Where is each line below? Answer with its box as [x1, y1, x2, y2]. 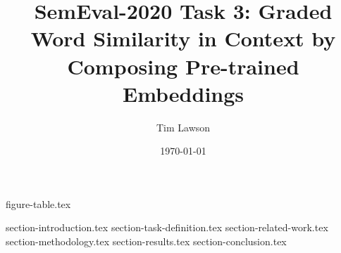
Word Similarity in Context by [30, 24, 336, 53]
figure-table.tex [6, 196, 71, 211]
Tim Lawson [156, 119, 211, 134]
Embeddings [122, 79, 244, 108]
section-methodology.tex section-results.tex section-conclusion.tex [6, 234, 287, 249]
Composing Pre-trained [67, 51, 299, 80]
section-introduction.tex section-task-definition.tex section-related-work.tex [6, 220, 328, 235]
